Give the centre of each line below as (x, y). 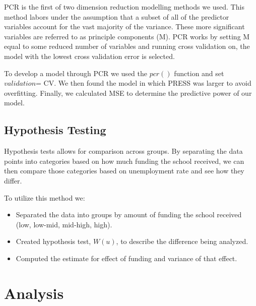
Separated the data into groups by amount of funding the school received (129, 215)
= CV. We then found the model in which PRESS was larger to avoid (144, 83)
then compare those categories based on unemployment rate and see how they (124, 171)
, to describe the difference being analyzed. (182, 241)
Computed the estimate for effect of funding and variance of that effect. (126, 258)
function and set (199, 73)
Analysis (34, 293)
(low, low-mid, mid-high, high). (64, 224)
